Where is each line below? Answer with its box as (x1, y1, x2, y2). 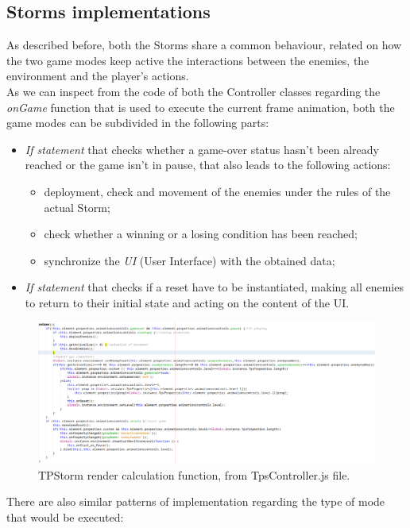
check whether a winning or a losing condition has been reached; (44, 225, 358, 242)
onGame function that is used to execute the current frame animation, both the (6, 98, 395, 115)
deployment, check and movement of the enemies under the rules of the (44, 183, 391, 199)
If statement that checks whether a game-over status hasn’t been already (25, 141, 379, 157)
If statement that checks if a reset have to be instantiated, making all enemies (25, 279, 404, 295)
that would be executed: (6, 508, 124, 525)
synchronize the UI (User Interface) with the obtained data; (44, 252, 335, 268)
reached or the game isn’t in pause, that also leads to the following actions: (25, 156, 391, 173)
